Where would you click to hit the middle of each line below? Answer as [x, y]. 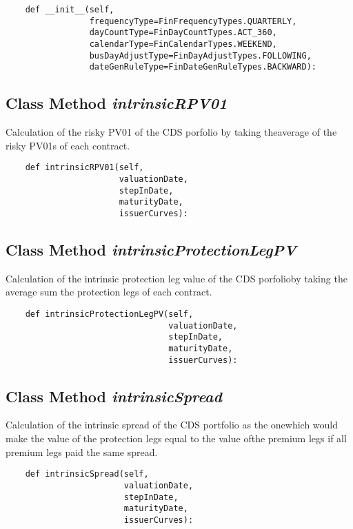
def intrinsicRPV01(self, [84, 168]
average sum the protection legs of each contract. [109, 292]
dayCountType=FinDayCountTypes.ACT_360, [183, 33]
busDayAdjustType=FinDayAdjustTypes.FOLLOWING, [200, 55]
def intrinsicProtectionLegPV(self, [109, 314]
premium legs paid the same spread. [82, 452]
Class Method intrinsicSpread [114, 396]
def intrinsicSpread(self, [87, 474]
